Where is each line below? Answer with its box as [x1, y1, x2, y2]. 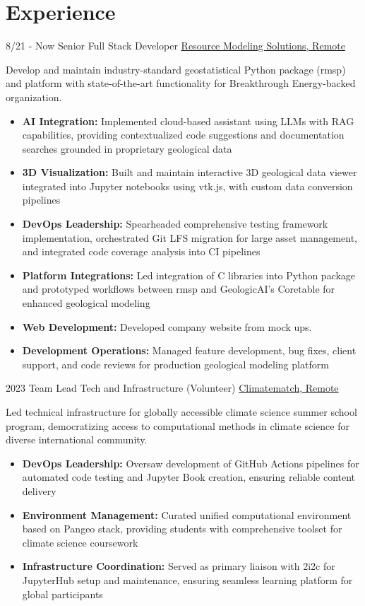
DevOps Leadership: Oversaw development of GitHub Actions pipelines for [22, 455, 359, 470]
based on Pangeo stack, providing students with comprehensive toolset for [22, 521, 342, 536]
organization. [6, 89, 62, 104]
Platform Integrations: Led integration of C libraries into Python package [22, 267, 356, 282]
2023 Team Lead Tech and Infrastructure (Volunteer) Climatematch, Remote [6, 380, 339, 395]
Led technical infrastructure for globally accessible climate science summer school [6, 404, 357, 419]
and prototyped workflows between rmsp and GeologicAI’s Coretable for [22, 281, 335, 296]
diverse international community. [6, 432, 148, 447]
